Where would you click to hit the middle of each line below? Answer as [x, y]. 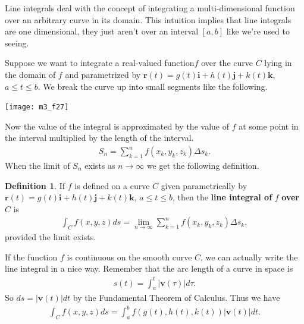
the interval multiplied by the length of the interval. [99, 138]
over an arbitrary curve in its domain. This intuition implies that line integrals [148, 19]
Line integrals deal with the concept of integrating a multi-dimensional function [150, 8]
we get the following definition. [203, 166]
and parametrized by [103, 74]
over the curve [227, 63]
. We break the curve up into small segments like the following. [153, 86]
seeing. [17, 43]
